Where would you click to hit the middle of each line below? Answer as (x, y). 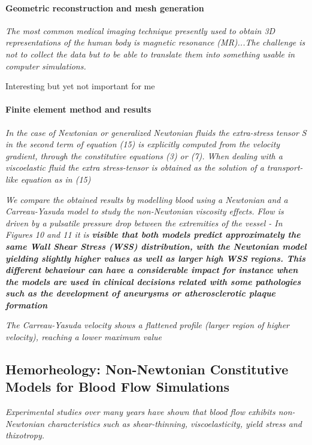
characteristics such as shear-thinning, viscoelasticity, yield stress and (175, 423)
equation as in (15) (56, 179)
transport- (285, 167)
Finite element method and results (78, 109)
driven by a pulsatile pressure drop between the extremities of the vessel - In (144, 223)
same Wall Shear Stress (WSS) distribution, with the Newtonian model (156, 246)
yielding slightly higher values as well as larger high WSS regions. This (155, 258)
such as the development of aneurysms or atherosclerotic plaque (141, 293)
